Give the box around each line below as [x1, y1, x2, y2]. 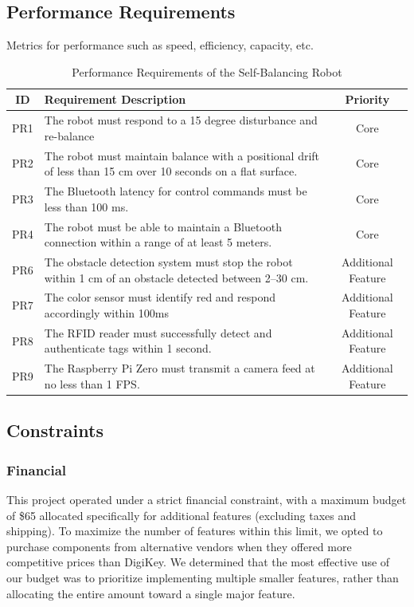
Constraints [6, 418, 103, 443]
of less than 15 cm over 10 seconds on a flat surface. [44, 163, 298, 179]
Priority [345, 91, 390, 108]
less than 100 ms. [44, 198, 129, 215]
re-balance [44, 127, 95, 144]
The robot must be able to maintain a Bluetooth [44, 218, 283, 235]
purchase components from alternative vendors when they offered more [6, 538, 352, 554]
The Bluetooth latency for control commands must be [44, 183, 307, 199]
